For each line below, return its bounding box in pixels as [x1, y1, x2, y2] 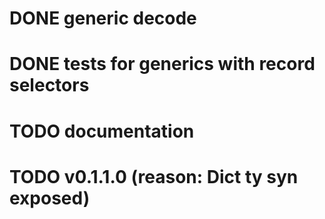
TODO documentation [9, 120, 195, 142]
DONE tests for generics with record [9, 53, 316, 76]
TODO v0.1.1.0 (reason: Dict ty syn [9, 165, 299, 188]
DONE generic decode [9, 7, 197, 30]
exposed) [9, 187, 91, 209]
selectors [9, 74, 90, 97]
